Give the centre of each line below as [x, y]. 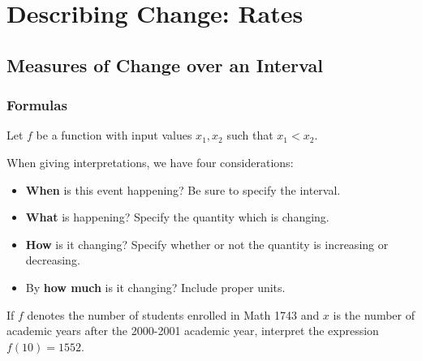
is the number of [374, 314]
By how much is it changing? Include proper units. [155, 287]
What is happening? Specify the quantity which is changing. [177, 217]
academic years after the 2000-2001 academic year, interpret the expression [193, 331]
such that [250, 135]
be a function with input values [114, 135]
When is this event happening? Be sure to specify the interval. [183, 189]
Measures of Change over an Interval [165, 64]
